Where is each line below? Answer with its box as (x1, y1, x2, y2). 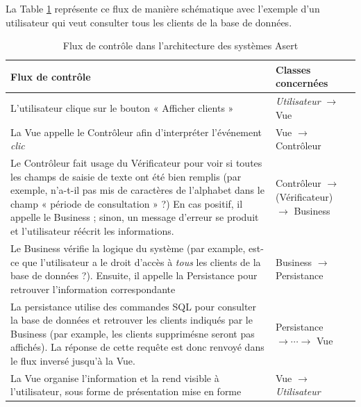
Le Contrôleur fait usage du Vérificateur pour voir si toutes (10, 156, 262, 170)
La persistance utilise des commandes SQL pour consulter (10, 299, 257, 313)
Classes (276, 62, 311, 76)
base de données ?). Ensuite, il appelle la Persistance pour (10, 268, 258, 283)
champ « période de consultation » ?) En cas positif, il (10, 196, 243, 210)
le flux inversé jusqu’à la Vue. (10, 353, 135, 367)
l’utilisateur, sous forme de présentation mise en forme (10, 384, 242, 399)
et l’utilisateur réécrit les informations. (10, 224, 174, 238)
